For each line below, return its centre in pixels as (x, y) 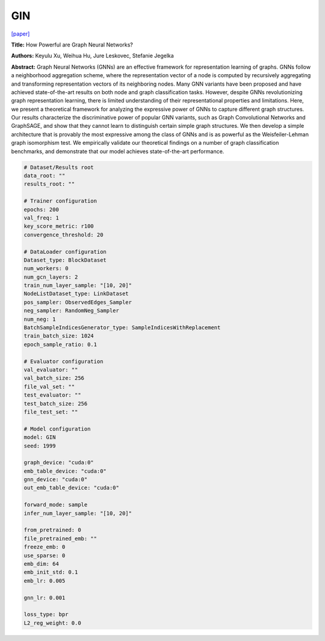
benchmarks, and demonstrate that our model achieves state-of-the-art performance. (118, 151)
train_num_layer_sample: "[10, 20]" (78, 286)
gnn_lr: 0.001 (45, 598)
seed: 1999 (40, 446)
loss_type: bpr (46, 614)
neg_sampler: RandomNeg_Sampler (72, 311)
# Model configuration (57, 429)
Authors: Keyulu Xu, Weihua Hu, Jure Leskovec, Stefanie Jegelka (92, 56)
